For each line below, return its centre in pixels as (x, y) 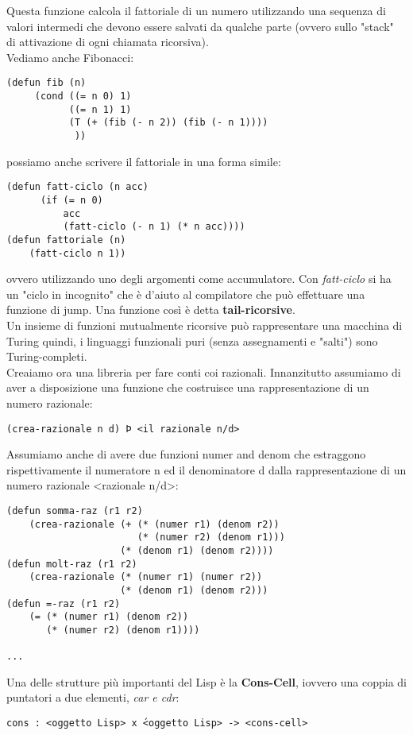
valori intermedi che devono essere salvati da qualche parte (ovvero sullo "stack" (200, 26)
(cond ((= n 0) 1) (83, 97)
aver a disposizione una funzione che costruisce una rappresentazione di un (188, 387)
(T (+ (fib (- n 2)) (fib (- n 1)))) (168, 123)
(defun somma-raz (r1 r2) (75, 511)
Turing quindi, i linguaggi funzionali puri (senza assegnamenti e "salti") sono (192, 340)
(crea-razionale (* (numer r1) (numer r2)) (146, 577)
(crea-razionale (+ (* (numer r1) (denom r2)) (154, 524)
